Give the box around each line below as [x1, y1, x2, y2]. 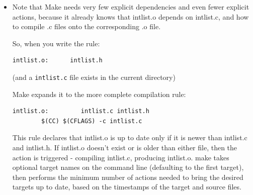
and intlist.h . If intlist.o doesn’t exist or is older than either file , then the [12, 142, 237, 152]
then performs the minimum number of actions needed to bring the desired [12, 171, 243, 182]
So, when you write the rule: [12, 38, 100, 48]
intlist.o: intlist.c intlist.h [12, 108, 149, 115]
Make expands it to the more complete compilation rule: [12, 88, 186, 99]
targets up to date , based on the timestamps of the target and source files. [12, 181, 241, 192]
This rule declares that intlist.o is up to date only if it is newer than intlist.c [12, 132, 247, 143]
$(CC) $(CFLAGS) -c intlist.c [41, 117, 142, 125]
